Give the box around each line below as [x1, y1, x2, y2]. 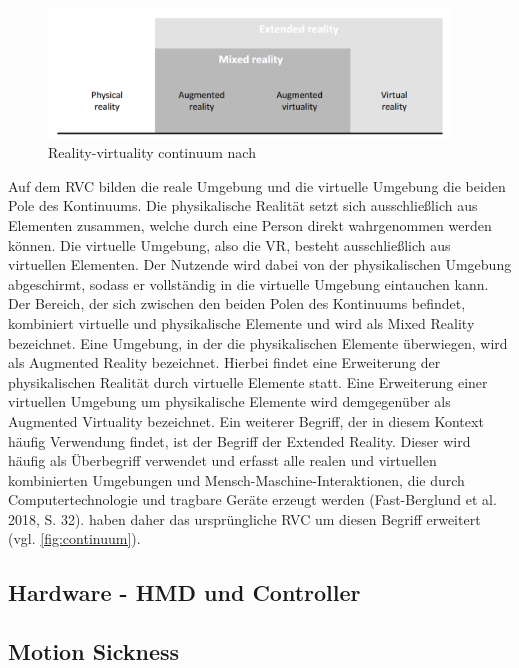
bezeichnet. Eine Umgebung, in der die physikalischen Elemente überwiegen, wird [8, 332, 508, 353]
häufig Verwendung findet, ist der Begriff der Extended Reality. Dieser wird [8, 430, 471, 451]
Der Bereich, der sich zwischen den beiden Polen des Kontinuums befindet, [8, 293, 466, 314]
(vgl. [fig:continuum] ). [8, 528, 141, 549]
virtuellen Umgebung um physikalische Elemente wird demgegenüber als [8, 391, 451, 412]
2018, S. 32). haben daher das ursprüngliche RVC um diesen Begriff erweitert [8, 508, 481, 529]
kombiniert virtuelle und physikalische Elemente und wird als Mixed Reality [8, 312, 475, 333]
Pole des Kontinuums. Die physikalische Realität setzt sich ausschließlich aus [8, 195, 478, 216]
